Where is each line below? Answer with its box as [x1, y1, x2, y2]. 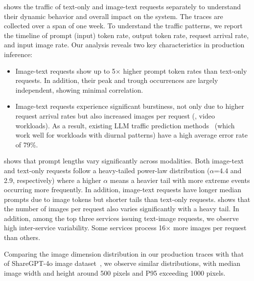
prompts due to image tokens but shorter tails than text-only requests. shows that [4, 194, 251, 204]
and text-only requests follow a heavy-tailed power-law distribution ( [4, 165, 210, 175]
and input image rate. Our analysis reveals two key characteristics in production [4, 40, 245, 50]
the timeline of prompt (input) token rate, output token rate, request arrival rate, [4, 30, 249, 40]
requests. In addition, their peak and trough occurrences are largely [15, 75, 218, 85]
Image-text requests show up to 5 [15, 65, 115, 76]
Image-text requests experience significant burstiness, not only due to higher [15, 101, 244, 111]
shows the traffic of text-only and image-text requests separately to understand [4, 1, 241, 11]
